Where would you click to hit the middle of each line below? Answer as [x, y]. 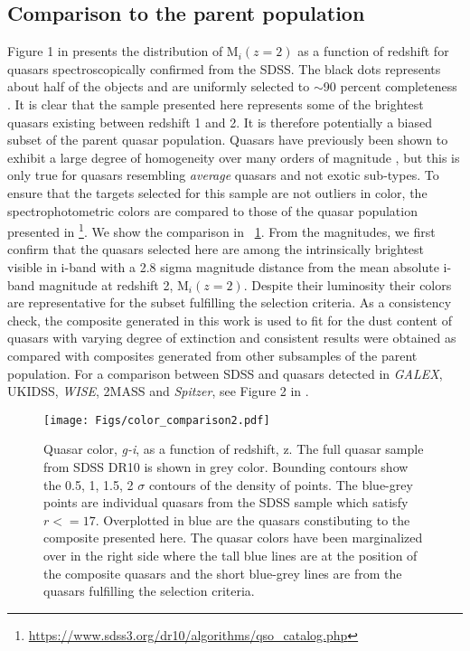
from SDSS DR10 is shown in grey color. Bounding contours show [226, 466]
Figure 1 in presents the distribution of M [123, 51]
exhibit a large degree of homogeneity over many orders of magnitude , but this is [234, 157]
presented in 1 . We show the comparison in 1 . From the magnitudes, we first [221, 230]
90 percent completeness [390, 86]
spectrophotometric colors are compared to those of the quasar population [212, 210]
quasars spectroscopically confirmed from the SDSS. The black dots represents [224, 68]
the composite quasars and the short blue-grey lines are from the [223, 573]
